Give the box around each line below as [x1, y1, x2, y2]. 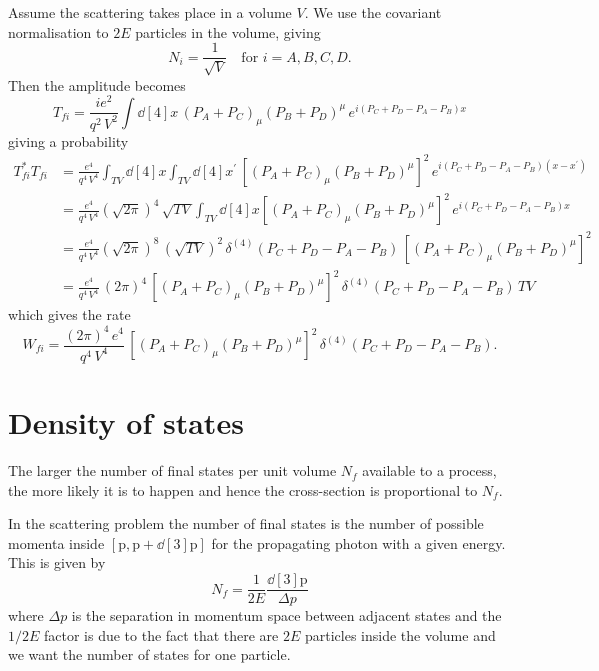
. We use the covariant [304, 2, 442, 22]
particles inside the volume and [304, 624, 496, 645]
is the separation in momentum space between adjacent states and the [71, 605, 502, 626]
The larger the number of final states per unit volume [8, 460, 337, 481]
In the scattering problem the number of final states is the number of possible [8, 513, 484, 534]
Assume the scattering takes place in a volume [8, 2, 292, 22]
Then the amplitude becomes [8, 74, 186, 95]
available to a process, [362, 460, 497, 481]
